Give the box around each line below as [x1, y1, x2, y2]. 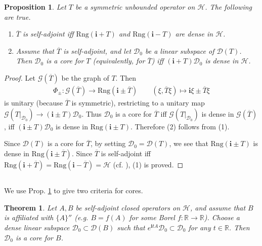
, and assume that [190, 202, 246, 213]
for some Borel [129, 212, 175, 223]
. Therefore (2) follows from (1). [130, 121, 230, 131]
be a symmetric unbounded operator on [75, 2, 195, 12]
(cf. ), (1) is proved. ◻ [113, 159, 184, 169]
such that [117, 222, 145, 232]
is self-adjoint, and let [63, 45, 132, 56]
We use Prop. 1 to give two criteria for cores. [4, 185, 143, 196]
